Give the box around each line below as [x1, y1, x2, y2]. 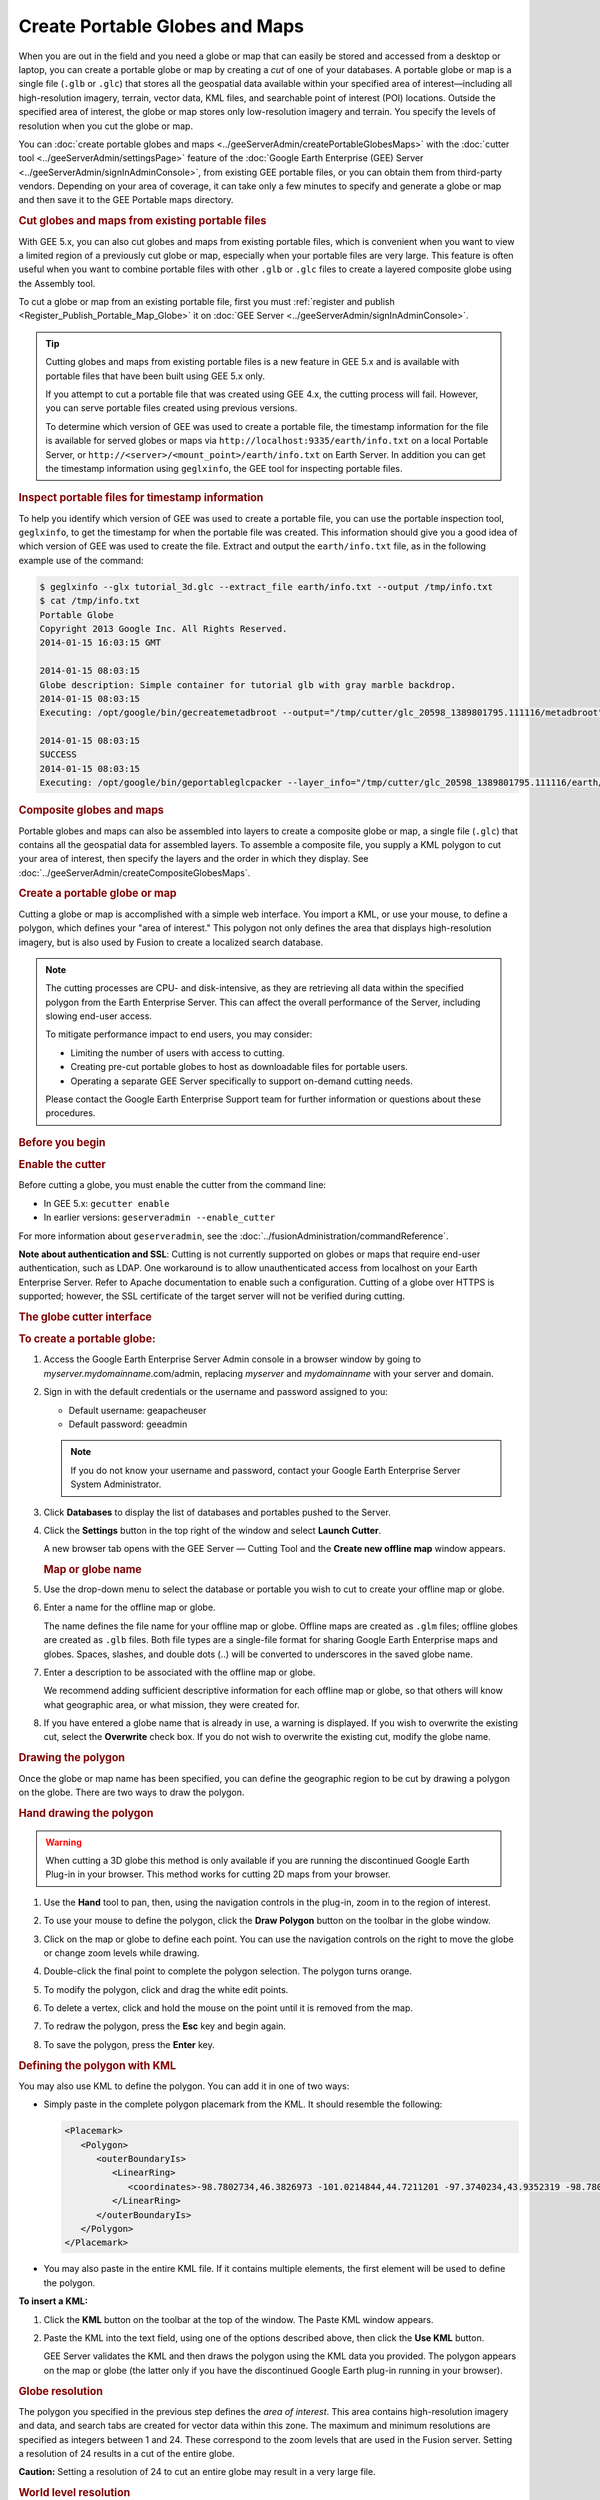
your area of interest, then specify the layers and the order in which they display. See [18, 853, 369, 865]
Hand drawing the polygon [18, 1806, 154, 1820]
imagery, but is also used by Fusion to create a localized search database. [18, 936, 324, 948]
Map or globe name [43, 1563, 142, 1577]
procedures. [45, 1107, 96, 1119]
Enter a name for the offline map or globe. [43, 1601, 216, 1614]
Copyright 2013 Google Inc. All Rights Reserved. [39, 623, 288, 634]
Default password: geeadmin [68, 1418, 188, 1430]
